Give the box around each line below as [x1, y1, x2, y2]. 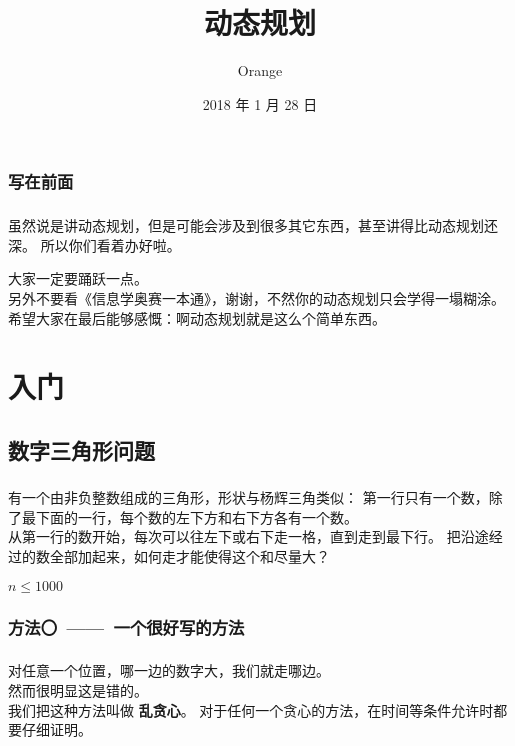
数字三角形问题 [8, 434, 155, 465]
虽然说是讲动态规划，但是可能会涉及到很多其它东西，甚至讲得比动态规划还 [8, 215, 498, 236]
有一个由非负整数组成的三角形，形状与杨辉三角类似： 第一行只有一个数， [8, 487, 489, 508]
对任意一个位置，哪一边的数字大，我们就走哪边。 [8, 660, 330, 681]
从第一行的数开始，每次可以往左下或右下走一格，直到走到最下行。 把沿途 [8, 526, 489, 547]
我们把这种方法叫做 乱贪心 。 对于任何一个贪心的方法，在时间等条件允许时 [8, 699, 494, 720]
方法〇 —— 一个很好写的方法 [8, 614, 245, 639]
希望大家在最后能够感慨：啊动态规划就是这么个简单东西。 [8, 307, 386, 328]
